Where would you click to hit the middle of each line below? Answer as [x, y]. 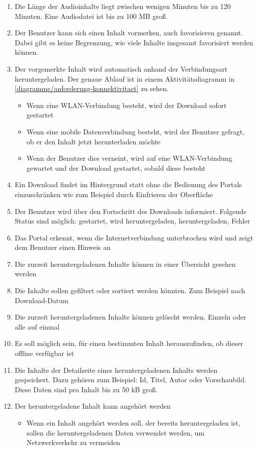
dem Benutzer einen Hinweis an [63, 247]
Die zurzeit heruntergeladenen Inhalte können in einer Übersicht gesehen [125, 264]
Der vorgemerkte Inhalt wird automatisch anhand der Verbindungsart [121, 68]
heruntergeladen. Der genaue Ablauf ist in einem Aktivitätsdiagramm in [125, 78]
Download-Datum [42, 300]
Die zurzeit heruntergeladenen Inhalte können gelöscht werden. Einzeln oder [130, 317]
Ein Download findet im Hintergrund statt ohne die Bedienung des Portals [128, 184]
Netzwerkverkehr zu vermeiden [73, 442]
